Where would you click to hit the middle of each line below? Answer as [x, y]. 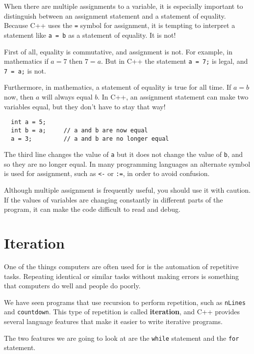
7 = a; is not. [25, 70]
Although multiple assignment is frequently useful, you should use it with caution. [127, 190]
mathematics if [26, 61]
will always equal [67, 97]
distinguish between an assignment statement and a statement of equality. [115, 15]
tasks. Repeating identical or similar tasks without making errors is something [121, 276]
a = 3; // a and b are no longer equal [90, 139]
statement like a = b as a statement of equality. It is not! [90, 35]
